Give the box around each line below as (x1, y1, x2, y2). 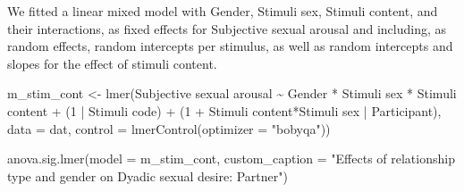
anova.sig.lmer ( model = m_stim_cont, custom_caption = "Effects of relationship (7, 149, 455, 168)
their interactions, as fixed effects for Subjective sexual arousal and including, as (7, 19, 447, 38)
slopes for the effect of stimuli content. (7, 54, 217, 72)
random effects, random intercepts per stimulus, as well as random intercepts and (7, 37, 453, 55)
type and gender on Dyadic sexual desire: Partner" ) (7, 166, 288, 185)
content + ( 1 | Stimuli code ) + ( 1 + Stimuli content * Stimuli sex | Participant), (7, 101, 442, 120)
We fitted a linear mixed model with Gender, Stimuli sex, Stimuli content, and (7, 2, 438, 20)
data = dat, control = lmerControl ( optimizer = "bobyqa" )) (7, 119, 331, 138)
